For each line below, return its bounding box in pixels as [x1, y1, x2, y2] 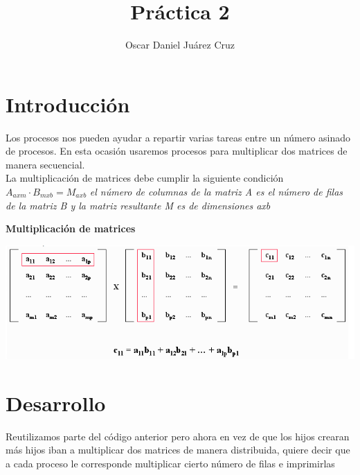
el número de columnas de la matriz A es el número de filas [89, 184, 343, 199]
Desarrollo [6, 388, 106, 417]
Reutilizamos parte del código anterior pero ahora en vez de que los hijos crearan [6, 429, 350, 443]
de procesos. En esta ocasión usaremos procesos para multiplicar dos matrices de [6, 144, 348, 158]
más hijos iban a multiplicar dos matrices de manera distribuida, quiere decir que [6, 442, 350, 457]
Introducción [6, 89, 130, 118]
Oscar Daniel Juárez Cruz [125, 37, 235, 52]
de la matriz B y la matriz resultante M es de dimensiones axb [6, 198, 271, 212]
